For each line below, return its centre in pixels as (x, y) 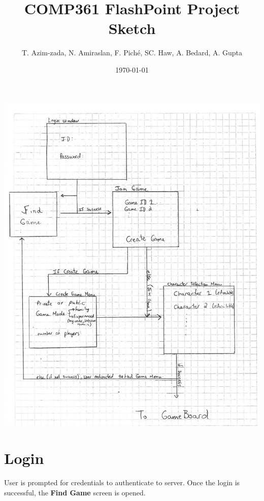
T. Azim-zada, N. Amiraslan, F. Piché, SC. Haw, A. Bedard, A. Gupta (132, 53)
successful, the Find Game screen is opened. (75, 492)
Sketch (132, 28)
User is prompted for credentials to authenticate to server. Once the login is (122, 482)
